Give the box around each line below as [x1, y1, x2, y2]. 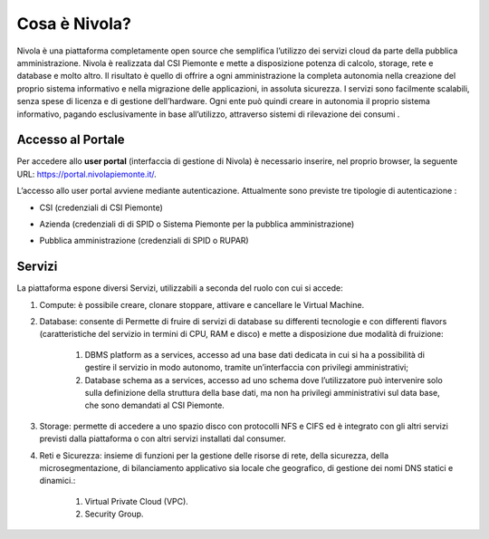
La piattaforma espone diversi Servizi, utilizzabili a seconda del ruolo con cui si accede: [16, 283, 343, 294]
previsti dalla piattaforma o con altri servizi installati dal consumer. [39, 433, 286, 444]
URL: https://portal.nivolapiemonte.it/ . [16, 168, 158, 179]
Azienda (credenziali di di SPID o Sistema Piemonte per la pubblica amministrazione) [39, 218, 355, 229]
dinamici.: [39, 476, 76, 486]
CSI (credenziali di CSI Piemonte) [39, 202, 163, 213]
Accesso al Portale [16, 132, 126, 148]
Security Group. [84, 508, 144, 520]
